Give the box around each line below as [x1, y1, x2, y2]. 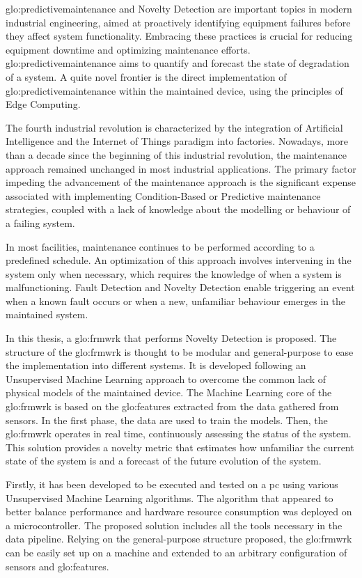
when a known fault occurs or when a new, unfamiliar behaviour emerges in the [6, 293, 346, 308]
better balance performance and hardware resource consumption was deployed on [6, 504, 352, 519]
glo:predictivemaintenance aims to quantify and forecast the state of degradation [6, 56, 349, 70]
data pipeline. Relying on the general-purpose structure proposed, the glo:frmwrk [6, 531, 352, 546]
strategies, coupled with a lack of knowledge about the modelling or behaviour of [6, 202, 351, 217]
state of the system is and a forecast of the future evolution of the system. [6, 453, 322, 468]
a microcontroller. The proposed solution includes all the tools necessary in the [6, 517, 343, 532]
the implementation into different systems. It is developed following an [6, 358, 306, 373]
